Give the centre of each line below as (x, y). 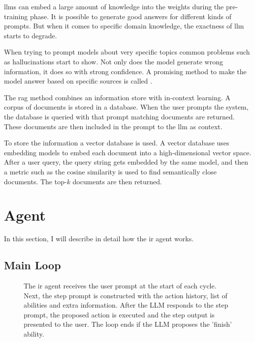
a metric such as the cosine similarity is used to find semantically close (110, 171)
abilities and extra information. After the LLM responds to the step (126, 305)
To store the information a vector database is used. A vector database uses (117, 143)
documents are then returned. (117, 181)
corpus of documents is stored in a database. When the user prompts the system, (126, 107)
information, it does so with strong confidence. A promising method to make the (125, 71)
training (16, 16)
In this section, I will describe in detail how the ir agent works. (99, 239)
